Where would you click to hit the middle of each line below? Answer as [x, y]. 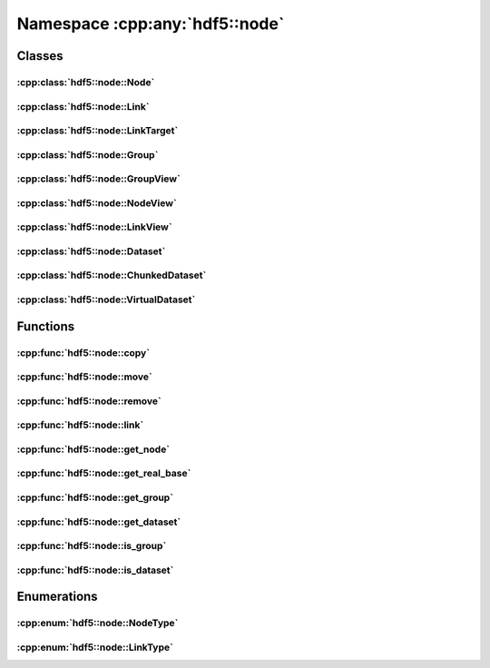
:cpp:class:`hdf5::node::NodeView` [97, 202]
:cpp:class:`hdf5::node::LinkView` [94, 227]
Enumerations [58, 597]
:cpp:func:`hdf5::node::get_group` [95, 497]
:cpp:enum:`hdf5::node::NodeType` [98, 624]
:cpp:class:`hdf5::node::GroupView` [98, 179]
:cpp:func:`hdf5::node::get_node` [93, 449]
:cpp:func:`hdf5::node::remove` [89, 401]
